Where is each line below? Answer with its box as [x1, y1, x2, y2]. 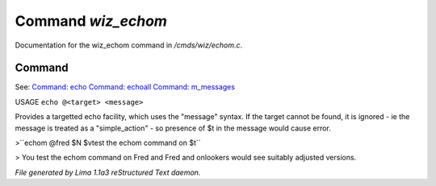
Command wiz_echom [15, 12, 167, 30]
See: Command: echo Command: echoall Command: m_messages [15, 82, 236, 92]
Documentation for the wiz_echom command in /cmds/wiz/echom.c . [15, 40, 243, 50]
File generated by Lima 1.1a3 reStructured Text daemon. [15, 167, 201, 177]
